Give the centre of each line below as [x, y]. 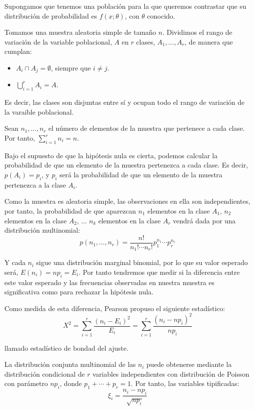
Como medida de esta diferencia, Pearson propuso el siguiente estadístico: [115, 308]
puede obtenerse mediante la [189, 364]
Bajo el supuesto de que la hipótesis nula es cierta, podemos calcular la [111, 155]
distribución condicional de [45, 374]
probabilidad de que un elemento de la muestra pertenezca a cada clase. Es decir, [126, 165]
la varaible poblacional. [39, 111]
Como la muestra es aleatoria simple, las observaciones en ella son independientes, [127, 201]
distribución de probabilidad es [51, 15]
